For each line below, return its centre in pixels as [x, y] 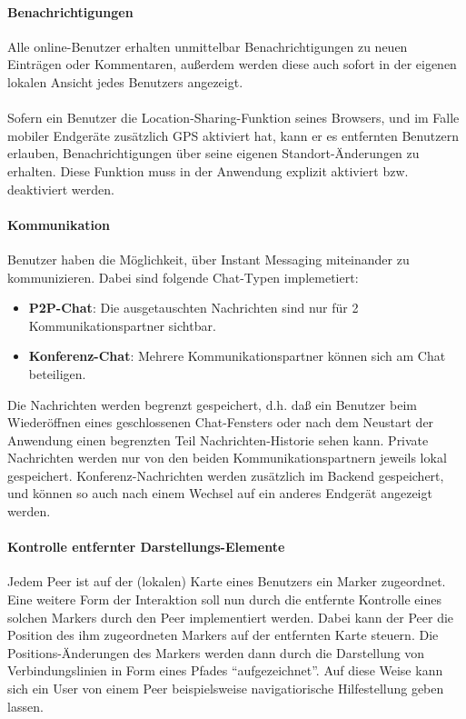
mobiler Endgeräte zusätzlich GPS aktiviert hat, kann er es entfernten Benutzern [233, 135]
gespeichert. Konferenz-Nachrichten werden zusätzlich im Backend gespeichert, [226, 475]
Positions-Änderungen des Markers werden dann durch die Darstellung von [216, 652]
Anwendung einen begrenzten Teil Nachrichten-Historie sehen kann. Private [218, 439]
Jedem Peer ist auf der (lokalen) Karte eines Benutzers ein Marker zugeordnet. [227, 581]
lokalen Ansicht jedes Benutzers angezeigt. [125, 81]
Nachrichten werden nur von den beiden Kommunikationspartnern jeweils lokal [227, 458]
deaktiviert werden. [61, 189]
